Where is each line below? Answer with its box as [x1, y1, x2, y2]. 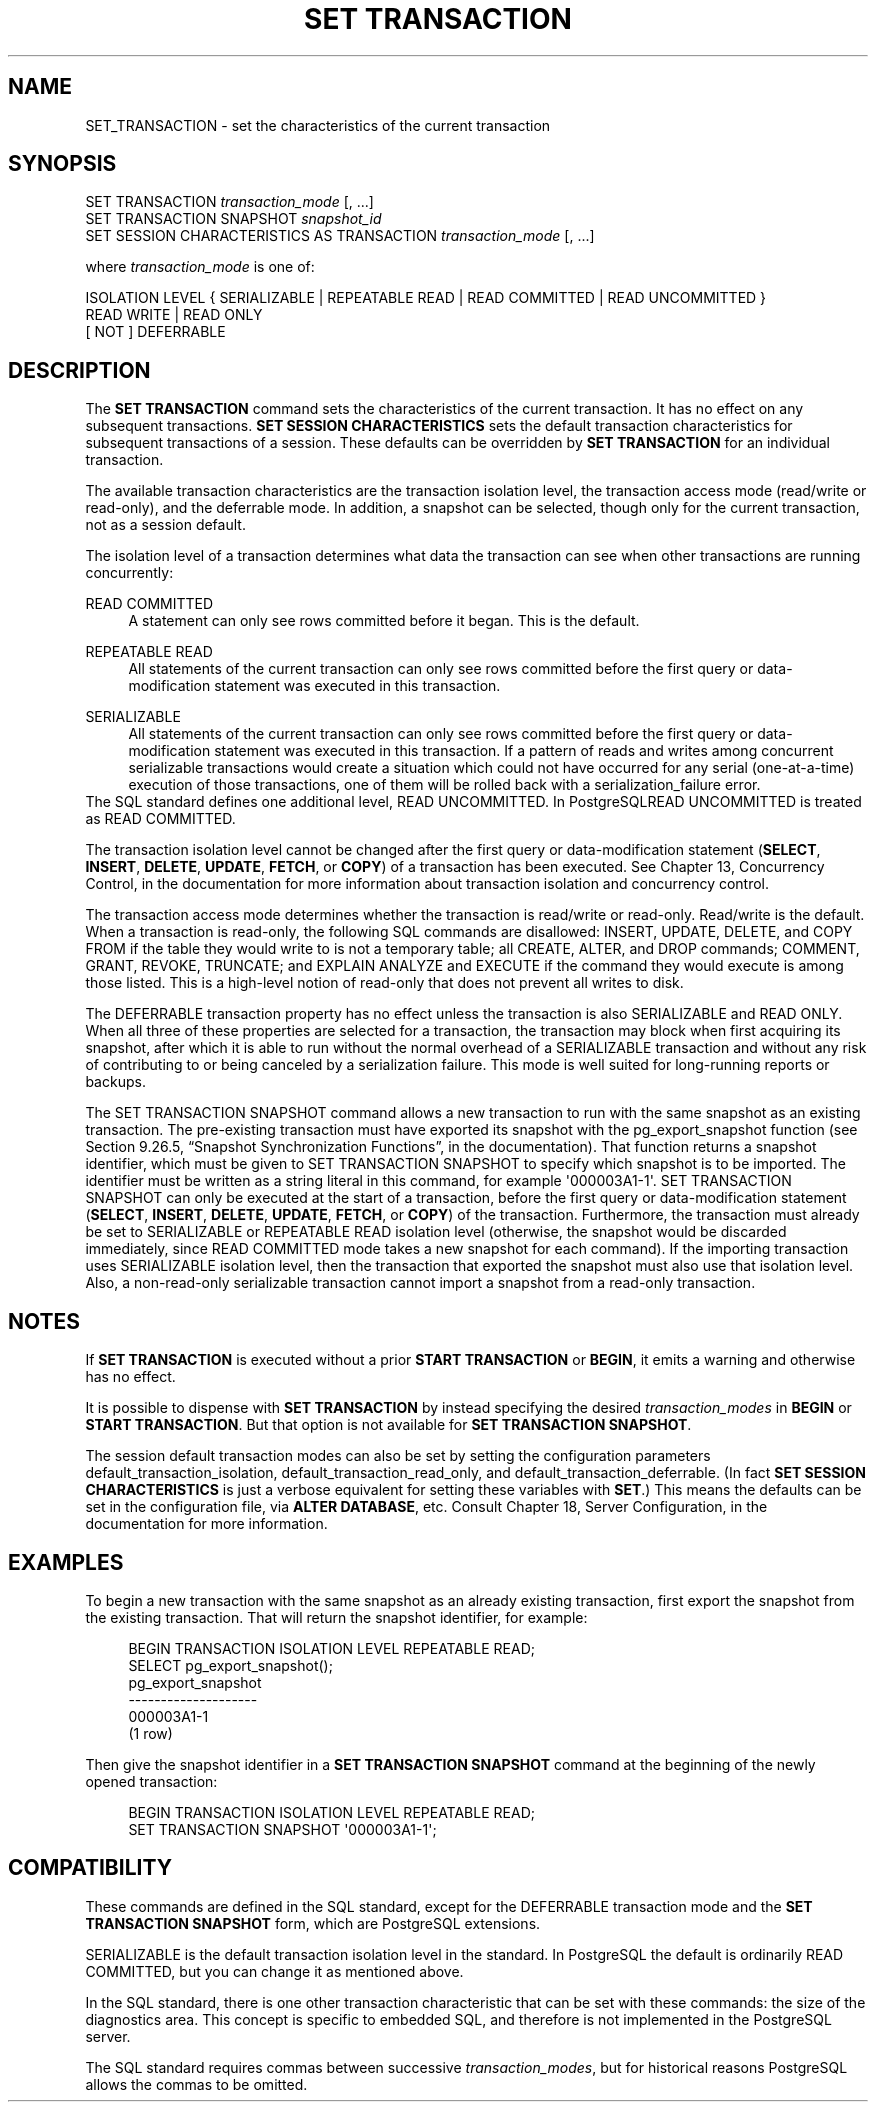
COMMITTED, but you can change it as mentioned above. [85, 1962, 464, 1980]
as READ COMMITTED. [85, 810, 236, 828]
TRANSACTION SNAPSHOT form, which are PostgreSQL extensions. [85, 1914, 541, 1932]
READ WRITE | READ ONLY [85, 306, 263, 324]
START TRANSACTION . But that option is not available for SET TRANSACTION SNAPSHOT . [85, 1416, 692, 1434]
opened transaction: [85, 1772, 218, 1790]
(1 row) [128, 1724, 173, 1742]
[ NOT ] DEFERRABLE [85, 323, 226, 341]
